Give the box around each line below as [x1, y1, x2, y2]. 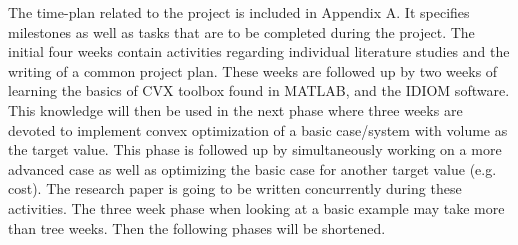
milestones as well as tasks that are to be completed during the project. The [8, 21, 475, 42]
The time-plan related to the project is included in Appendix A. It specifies [8, 2, 470, 22]
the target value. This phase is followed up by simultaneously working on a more [8, 139, 502, 160]
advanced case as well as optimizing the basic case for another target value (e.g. [8, 158, 497, 179]
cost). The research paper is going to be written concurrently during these [8, 178, 462, 199]
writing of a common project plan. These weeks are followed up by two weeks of [8, 60, 498, 81]
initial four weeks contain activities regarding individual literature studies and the [8, 41, 510, 62]
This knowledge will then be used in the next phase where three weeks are [8, 99, 463, 120]
